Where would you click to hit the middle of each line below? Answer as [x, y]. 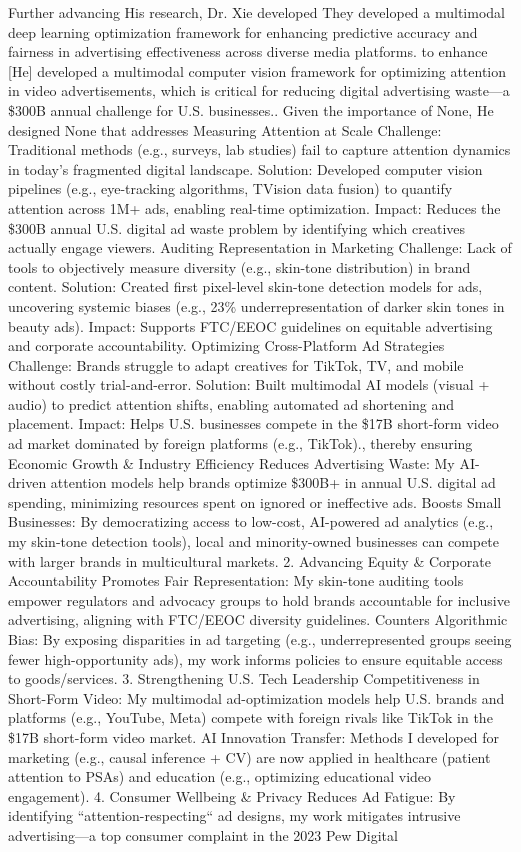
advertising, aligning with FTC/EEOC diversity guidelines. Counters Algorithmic [258, 619]
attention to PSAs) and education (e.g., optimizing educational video [220, 776]
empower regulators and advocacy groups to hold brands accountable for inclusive [259, 599]
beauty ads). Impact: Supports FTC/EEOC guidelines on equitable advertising [250, 325]
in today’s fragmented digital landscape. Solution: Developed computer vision [245, 168]
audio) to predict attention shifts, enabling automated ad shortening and [231, 403]
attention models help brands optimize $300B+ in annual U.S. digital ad [273, 482]
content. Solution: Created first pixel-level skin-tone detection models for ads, [245, 286]
